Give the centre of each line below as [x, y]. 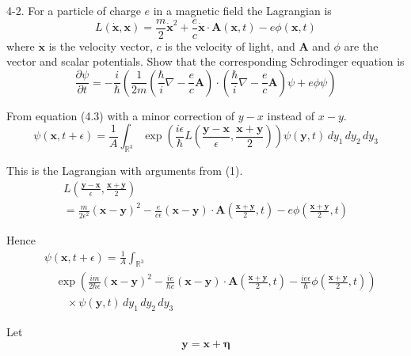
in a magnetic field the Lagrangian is [242, 10]
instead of [291, 115]
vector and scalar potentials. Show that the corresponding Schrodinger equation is [205, 61]
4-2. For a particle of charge [74, 10]
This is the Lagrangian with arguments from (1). [125, 170]
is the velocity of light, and [230, 45]
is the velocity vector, [101, 45]
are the [361, 45]
